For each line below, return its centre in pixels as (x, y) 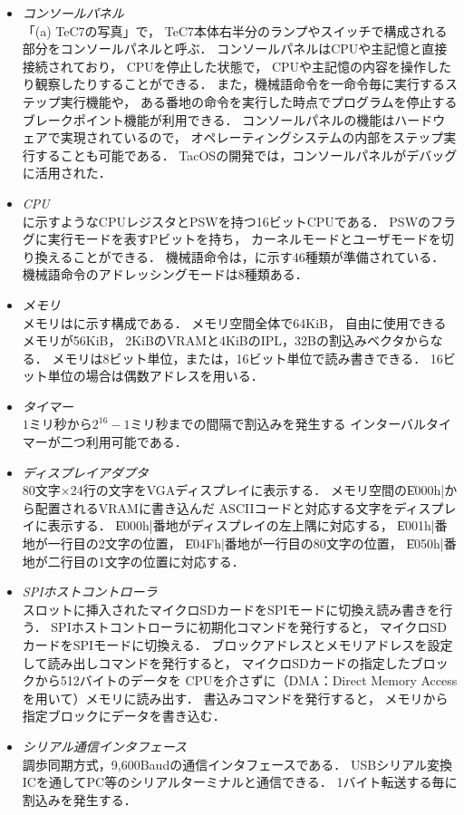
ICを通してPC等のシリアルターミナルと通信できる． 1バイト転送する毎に (240, 782)
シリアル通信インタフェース (104, 746)
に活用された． (67, 173)
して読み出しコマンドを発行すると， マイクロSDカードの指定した (216, 662)
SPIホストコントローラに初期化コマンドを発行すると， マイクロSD (249, 627)
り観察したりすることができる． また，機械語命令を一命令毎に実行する (233, 84)
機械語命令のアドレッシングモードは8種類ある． (165, 274)
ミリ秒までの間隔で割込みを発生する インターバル (278, 424)
